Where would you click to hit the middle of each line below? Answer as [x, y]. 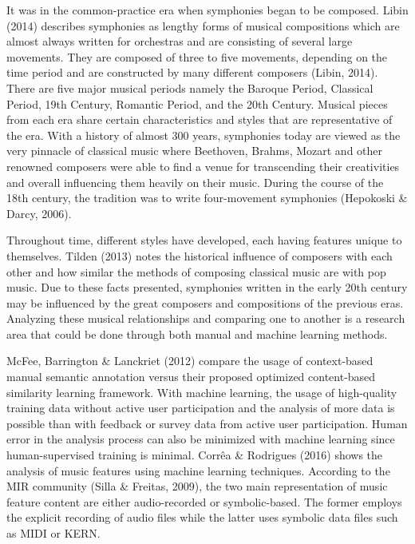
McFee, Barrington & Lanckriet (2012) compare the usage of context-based [190, 361]
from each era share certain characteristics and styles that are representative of [200, 119]
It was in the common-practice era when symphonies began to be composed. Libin [207, 10]
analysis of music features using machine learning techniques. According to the [198, 470]
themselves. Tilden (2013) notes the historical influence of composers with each [200, 255]
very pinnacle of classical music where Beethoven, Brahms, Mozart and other [195, 151]
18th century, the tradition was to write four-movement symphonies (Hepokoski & [207, 198]
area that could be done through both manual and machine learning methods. [197, 334]
